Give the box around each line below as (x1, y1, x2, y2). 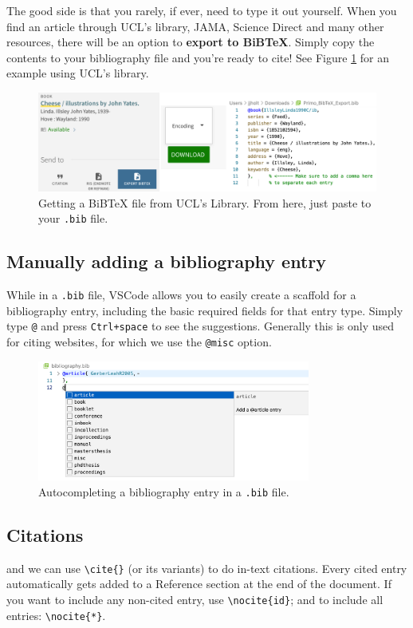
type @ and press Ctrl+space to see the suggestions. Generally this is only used (6, 318, 394, 334)
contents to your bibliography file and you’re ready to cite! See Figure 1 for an (6, 49, 390, 65)
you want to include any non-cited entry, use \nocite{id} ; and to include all (6, 591, 383, 608)
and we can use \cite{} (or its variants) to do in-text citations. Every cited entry (6, 559, 407, 576)
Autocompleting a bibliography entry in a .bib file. (38, 483, 289, 500)
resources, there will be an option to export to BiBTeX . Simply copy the (6, 34, 375, 50)
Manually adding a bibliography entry (6, 249, 326, 274)
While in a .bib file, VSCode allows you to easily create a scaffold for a (6, 286, 356, 303)
